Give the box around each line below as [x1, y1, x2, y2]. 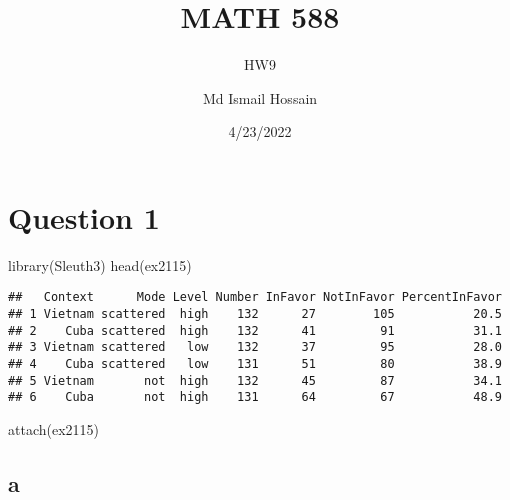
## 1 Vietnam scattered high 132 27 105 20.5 [8, 307, 502, 322]
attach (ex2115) [8, 419, 99, 440]
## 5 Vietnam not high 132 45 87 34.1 [8, 373, 502, 388]
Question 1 [8, 196, 160, 237]
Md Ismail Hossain [202, 87, 318, 108]
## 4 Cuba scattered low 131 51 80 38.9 [8, 357, 502, 372]
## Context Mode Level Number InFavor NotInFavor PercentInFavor [8, 290, 502, 305]
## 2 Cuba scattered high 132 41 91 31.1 [8, 323, 502, 338]
